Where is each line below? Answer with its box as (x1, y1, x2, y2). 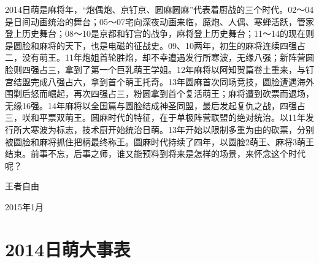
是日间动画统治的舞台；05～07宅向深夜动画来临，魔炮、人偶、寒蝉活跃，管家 (5, 15, 314, 28)
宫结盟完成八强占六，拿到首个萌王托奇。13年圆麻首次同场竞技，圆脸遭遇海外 (5, 75, 314, 88)
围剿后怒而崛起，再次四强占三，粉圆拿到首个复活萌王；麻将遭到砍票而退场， (5, 87, 314, 100)
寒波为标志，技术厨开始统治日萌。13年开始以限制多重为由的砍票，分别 (30, 123, 314, 135)
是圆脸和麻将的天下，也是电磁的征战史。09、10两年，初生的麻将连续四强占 (5, 39, 306, 51)
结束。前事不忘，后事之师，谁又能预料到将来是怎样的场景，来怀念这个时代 (5, 147, 306, 160)
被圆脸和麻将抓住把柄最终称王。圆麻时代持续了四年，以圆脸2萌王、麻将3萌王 (5, 135, 314, 148)
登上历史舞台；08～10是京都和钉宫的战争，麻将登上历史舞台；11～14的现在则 (5, 27, 314, 40)
